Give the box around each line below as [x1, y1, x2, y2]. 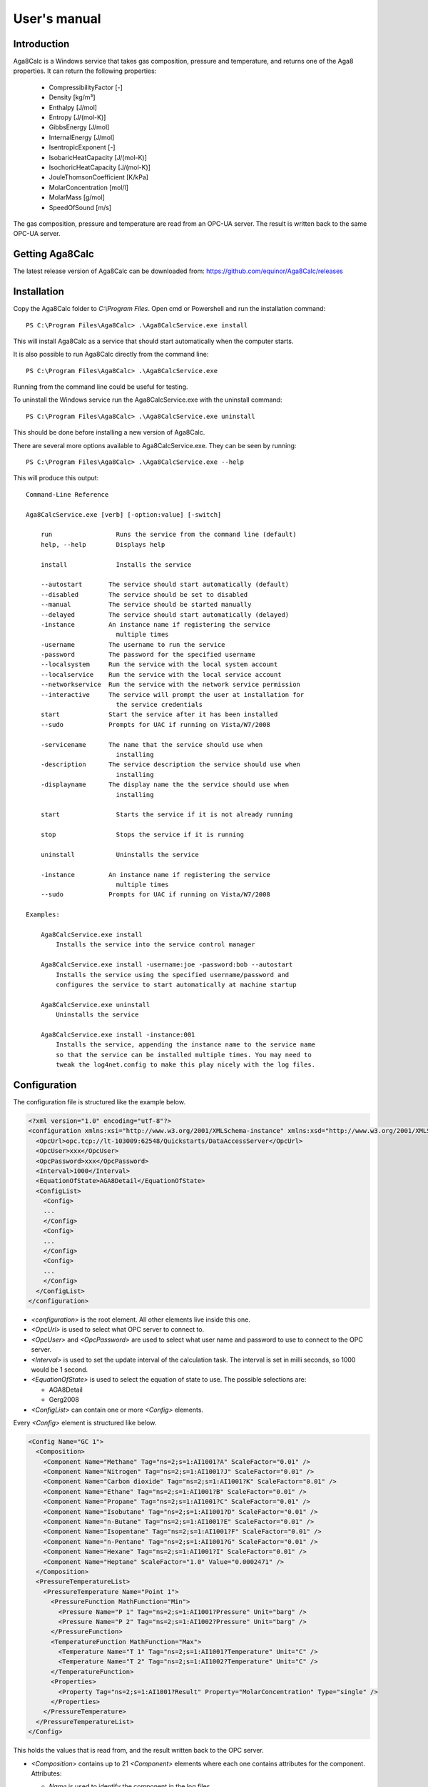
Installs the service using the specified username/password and [56, 971, 290, 979]
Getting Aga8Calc [13, 248, 94, 260]
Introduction [13, 38, 70, 50]
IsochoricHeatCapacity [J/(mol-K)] [49, 163, 151, 172]
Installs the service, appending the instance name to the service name [56, 1041, 316, 1049]
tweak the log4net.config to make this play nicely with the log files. [56, 1061, 316, 1069]
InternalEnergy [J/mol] [49, 133, 115, 142]
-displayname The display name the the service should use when [40, 781, 290, 789]
